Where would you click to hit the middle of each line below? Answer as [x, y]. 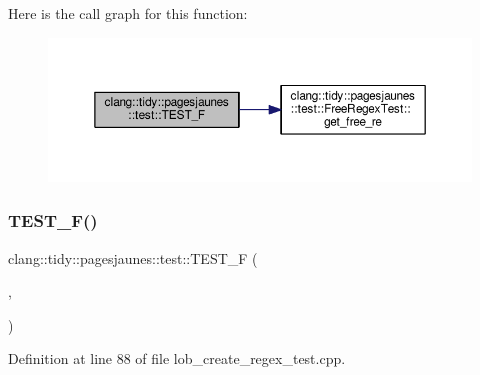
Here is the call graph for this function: [128, 13]
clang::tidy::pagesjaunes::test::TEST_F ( [133, 257]
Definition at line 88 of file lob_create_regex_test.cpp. [177, 358]
